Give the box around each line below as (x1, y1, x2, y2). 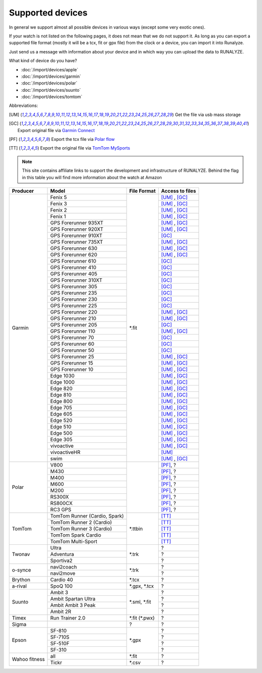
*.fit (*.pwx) (129, 614, 155, 621)
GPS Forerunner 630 (50, 245, 98, 252)
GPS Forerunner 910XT (50, 232, 103, 239)
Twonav (12, 551, 30, 557)
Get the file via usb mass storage (175, 112, 241, 118)
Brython (12, 576, 31, 583)
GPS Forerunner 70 (50, 334, 94, 341)
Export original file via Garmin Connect (17, 127, 95, 133)
